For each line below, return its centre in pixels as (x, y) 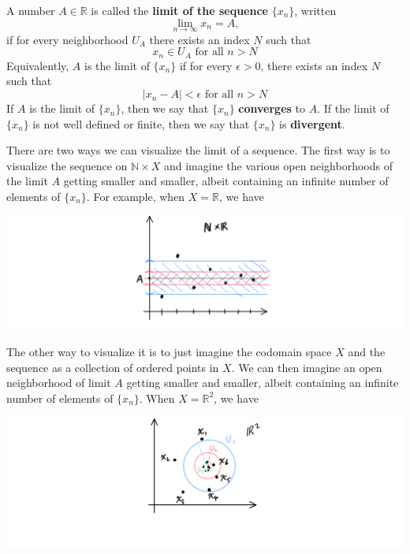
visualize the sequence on (67, 165)
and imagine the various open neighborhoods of (278, 165)
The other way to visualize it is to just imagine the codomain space (169, 351)
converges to (272, 108)
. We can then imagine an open (307, 367)
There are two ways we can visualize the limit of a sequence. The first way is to (198, 150)
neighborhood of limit (59, 383)
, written (315, 10)
